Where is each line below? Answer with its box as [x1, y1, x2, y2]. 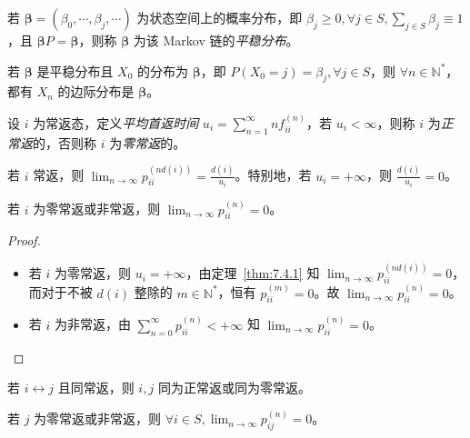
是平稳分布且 [36, 61, 114, 80]
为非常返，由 [54, 314, 131, 333]
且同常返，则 [57, 378, 135, 397]
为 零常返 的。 [109, 133, 186, 152]
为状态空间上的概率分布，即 [136, 8, 303, 26]
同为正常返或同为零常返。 [157, 378, 311, 397]
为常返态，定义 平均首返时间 [33, 113, 199, 132]
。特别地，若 [235, 165, 312, 184]
